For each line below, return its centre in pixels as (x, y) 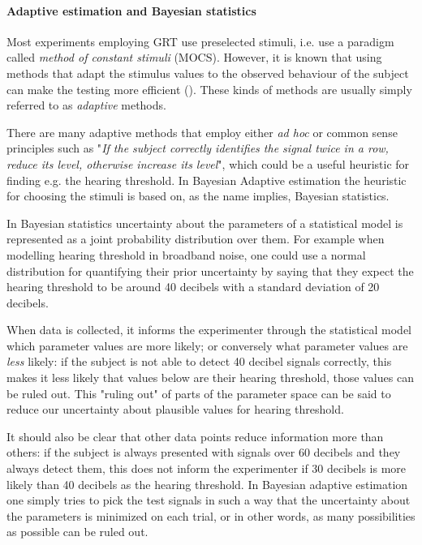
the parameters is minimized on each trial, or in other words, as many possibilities (211, 515)
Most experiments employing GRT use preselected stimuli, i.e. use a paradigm (200, 41)
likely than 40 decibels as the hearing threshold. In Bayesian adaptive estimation (207, 484)
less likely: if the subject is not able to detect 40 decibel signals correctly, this (199, 361)
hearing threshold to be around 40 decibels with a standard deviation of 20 (193, 287)
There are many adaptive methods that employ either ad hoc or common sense (202, 132)
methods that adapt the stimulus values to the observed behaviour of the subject (208, 73)
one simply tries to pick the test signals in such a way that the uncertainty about (209, 500)
